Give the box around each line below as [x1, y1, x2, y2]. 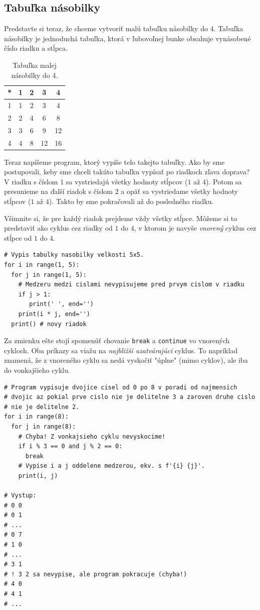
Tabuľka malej [13, 59, 57, 70]
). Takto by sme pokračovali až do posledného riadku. [49, 196, 214, 207]
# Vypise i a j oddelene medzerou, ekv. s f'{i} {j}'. [18, 462, 205, 470]
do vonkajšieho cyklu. [4, 364, 70, 375]
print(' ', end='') [29, 300, 94, 308]
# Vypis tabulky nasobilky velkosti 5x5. [4, 251, 144, 259]
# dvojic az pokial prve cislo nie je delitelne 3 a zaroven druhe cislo [4, 393, 255, 401]
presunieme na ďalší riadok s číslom [4, 186, 113, 196]
